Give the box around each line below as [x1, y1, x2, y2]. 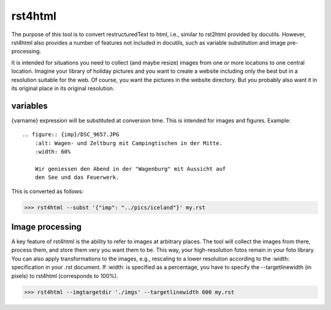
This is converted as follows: [11, 187, 84, 195]
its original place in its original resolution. [11, 85, 115, 92]
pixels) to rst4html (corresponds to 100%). [11, 272, 119, 279]
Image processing [11, 221, 82, 232]
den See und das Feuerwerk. [34, 174, 120, 181]
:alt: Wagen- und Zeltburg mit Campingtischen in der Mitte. [34, 140, 223, 146]
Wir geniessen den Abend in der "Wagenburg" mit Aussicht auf [34, 165, 226, 172]
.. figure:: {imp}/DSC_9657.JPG [22, 131, 120, 138]
